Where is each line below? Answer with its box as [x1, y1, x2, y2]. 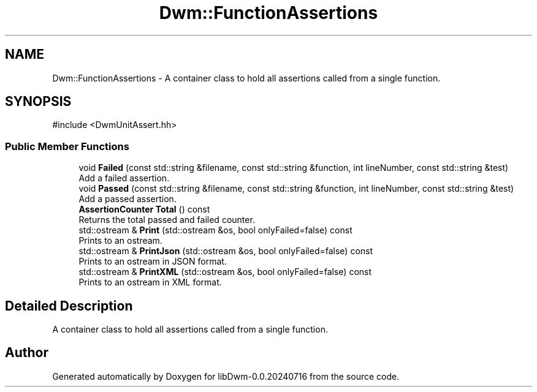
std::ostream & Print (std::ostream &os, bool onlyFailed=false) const [78, 225, 352, 236]
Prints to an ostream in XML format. [78, 277, 222, 288]
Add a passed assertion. [78, 194, 177, 205]
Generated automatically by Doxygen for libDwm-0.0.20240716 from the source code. [52, 371, 400, 382]
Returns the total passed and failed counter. [78, 214, 255, 225]
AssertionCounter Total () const [78, 204, 210, 215]
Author [5, 345, 48, 361]
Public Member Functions [5, 140, 129, 153]
